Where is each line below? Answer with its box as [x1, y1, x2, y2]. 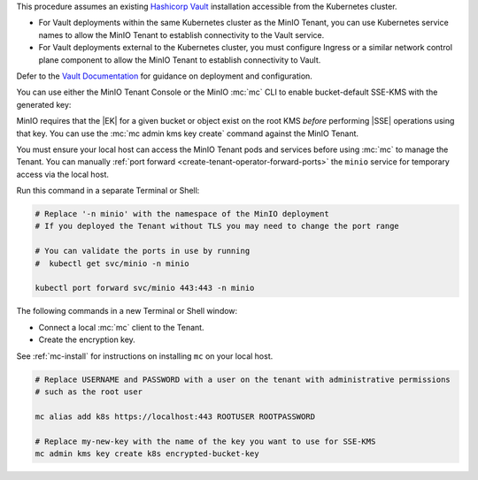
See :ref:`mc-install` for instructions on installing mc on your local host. [16, 350, 274, 362]
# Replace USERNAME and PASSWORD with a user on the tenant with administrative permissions [35, 374, 451, 385]
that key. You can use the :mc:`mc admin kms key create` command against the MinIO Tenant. [16, 128, 358, 139]
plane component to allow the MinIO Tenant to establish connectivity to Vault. [38, 54, 321, 65]
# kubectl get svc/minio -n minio [35, 258, 189, 269]
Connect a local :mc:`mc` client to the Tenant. [38, 322, 204, 332]
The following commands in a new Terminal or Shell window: [16, 306, 238, 316]
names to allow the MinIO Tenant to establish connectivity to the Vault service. [38, 29, 325, 40]
